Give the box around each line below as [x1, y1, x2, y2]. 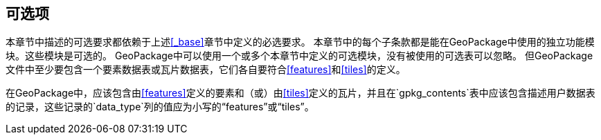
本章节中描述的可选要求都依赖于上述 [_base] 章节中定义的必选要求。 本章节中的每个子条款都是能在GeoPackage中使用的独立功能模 [6, 36, 595, 48]
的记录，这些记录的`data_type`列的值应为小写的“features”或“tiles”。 [6, 101, 314, 113]
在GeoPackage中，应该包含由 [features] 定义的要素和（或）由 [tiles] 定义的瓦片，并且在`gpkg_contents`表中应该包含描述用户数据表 [6, 87, 595, 99]
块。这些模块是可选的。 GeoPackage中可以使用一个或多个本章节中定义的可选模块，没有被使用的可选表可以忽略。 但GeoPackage [6, 50, 593, 62]
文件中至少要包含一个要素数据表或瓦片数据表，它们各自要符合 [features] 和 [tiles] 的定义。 [6, 63, 406, 76]
